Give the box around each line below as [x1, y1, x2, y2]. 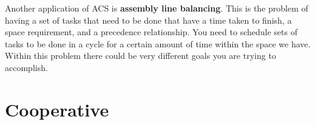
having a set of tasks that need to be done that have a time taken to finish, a [5, 13, 292, 26]
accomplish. [5, 61, 48, 73]
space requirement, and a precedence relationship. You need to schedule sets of [5, 25, 297, 38]
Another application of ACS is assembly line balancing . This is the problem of [5, 2, 308, 14]
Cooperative [5, 96, 109, 121]
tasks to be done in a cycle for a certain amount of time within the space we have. [5, 37, 311, 50]
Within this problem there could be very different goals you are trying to [5, 49, 276, 62]
